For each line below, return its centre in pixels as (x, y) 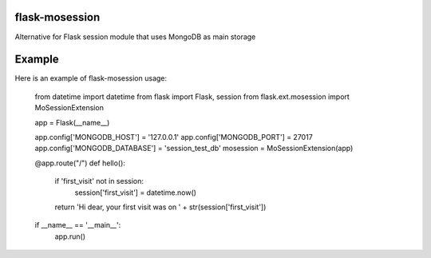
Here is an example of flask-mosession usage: (91, 78)
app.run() (70, 236)
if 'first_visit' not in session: (99, 181)
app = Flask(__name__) (72, 122)
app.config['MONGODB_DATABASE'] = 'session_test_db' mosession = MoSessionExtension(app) (194, 149)
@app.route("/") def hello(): (80, 163)
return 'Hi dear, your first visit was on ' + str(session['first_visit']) (160, 207)
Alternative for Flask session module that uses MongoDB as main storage (135, 37)
